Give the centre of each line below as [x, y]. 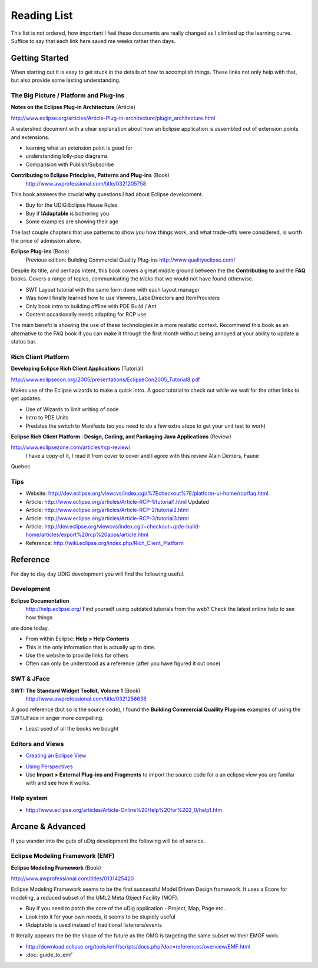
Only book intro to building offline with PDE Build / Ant [91, 306]
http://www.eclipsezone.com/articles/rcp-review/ [71, 447]
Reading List [42, 15]
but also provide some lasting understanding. [66, 80]
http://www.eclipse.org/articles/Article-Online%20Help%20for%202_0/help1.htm [124, 810]
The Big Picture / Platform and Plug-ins [68, 95]
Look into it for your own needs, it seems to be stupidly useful [101, 917]
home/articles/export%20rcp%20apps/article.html [87, 535]
